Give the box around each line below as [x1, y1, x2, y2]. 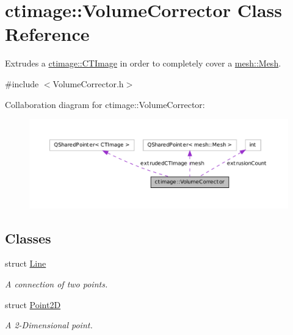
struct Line [5, 257, 46, 270]
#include [5, 77, 39, 90]
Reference [5, 21, 90, 46]
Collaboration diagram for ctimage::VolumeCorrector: [5, 98, 205, 110]
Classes [5, 228, 51, 247]
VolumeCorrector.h [52, 77, 124, 90]
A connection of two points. [5, 278, 108, 290]
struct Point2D [5, 298, 61, 311]
